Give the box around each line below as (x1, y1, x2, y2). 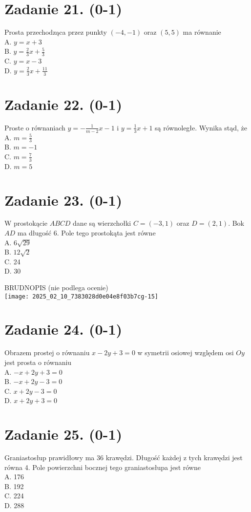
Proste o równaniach (4, 122, 65, 132)
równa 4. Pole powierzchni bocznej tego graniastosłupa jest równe (4, 462, 201, 472)
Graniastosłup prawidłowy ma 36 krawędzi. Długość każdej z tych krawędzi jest (4, 452, 243, 463)
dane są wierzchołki (73, 218, 131, 228)
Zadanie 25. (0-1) (4, 424, 122, 444)
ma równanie (183, 27, 221, 37)
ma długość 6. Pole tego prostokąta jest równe (17, 228, 156, 238)
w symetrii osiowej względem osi (137, 347, 234, 358)
